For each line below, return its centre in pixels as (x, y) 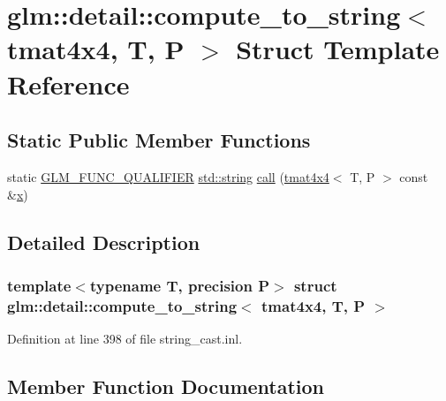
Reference (68, 83)
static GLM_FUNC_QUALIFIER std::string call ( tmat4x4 (168, 176)
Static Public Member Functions (159, 140)
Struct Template (338, 49)
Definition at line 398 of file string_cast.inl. (125, 339)
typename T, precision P (180, 285)
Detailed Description (104, 242)
